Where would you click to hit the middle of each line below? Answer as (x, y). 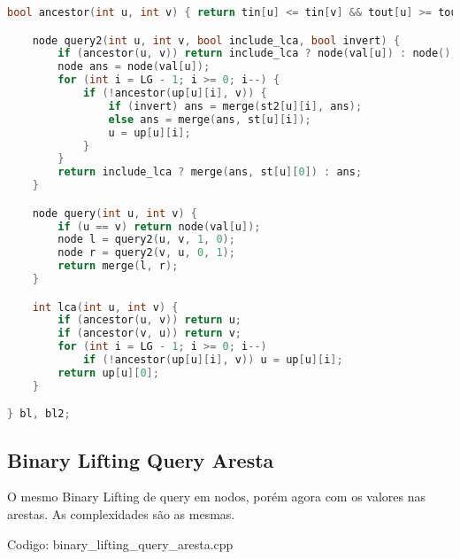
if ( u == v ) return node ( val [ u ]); (159, 226)
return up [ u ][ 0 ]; (108, 373)
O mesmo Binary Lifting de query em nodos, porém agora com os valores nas (217, 497)
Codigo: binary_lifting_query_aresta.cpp (120, 543)
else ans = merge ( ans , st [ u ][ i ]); (210, 119)
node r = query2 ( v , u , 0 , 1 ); (146, 253)
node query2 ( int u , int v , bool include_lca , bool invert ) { (216, 40)
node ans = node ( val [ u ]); (134, 67)
